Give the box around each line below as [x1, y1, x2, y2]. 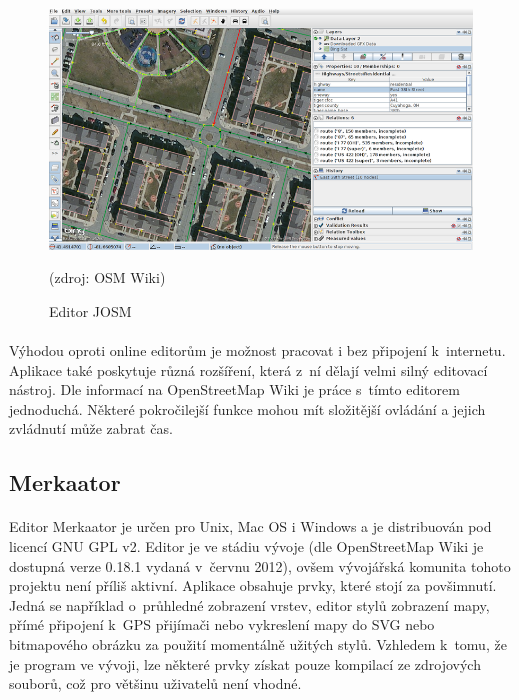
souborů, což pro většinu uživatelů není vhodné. [9, 673, 302, 694]
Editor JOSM [49, 300, 132, 321]
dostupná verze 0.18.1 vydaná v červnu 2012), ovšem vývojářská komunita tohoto [9, 555, 511, 576]
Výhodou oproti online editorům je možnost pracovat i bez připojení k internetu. [9, 340, 506, 361]
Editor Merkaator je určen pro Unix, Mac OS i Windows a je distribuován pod [9, 516, 492, 537]
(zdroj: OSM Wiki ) [49, 267, 166, 288]
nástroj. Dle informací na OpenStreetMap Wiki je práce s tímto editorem [9, 379, 460, 400]
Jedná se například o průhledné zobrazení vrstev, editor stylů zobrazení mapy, [9, 594, 490, 615]
